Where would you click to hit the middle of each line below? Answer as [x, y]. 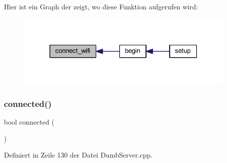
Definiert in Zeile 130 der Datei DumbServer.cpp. [78, 155]
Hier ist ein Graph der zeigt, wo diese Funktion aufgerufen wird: [101, 6]
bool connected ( [29, 122]
